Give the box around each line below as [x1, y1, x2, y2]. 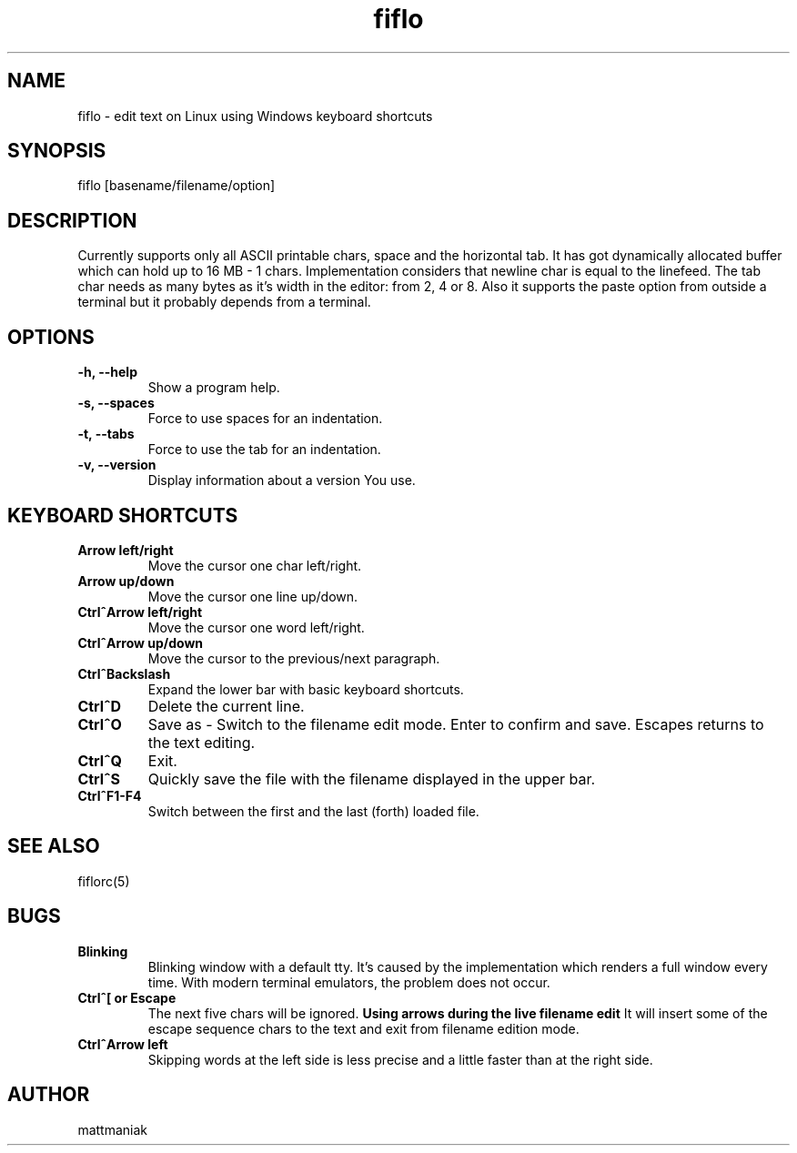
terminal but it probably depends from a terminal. [77, 294, 371, 310]
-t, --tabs [77, 426, 135, 442]
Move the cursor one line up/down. [147, 588, 358, 604]
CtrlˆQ [77, 751, 122, 770]
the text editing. [147, 733, 256, 752]
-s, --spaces [77, 395, 155, 411]
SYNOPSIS [7, 139, 106, 163]
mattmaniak [77, 1121, 148, 1138]
